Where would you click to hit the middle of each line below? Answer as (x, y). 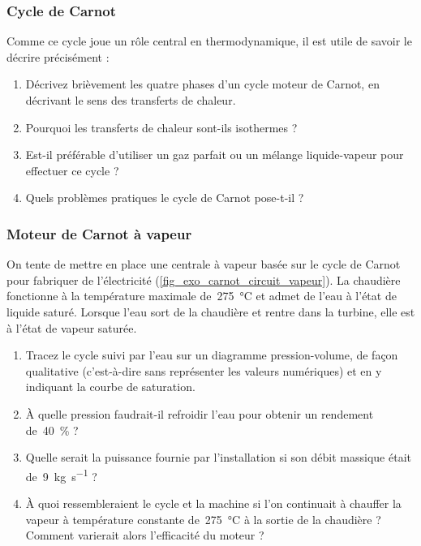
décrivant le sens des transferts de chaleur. (131, 100)
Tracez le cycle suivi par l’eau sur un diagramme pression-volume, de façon (212, 355)
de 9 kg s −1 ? (61, 475)
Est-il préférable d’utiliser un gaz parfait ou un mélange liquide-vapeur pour (215, 155)
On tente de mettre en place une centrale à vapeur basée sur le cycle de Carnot (204, 264)
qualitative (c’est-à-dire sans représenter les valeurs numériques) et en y (204, 370)
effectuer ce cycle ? (72, 170)
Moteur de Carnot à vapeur (99, 233)
